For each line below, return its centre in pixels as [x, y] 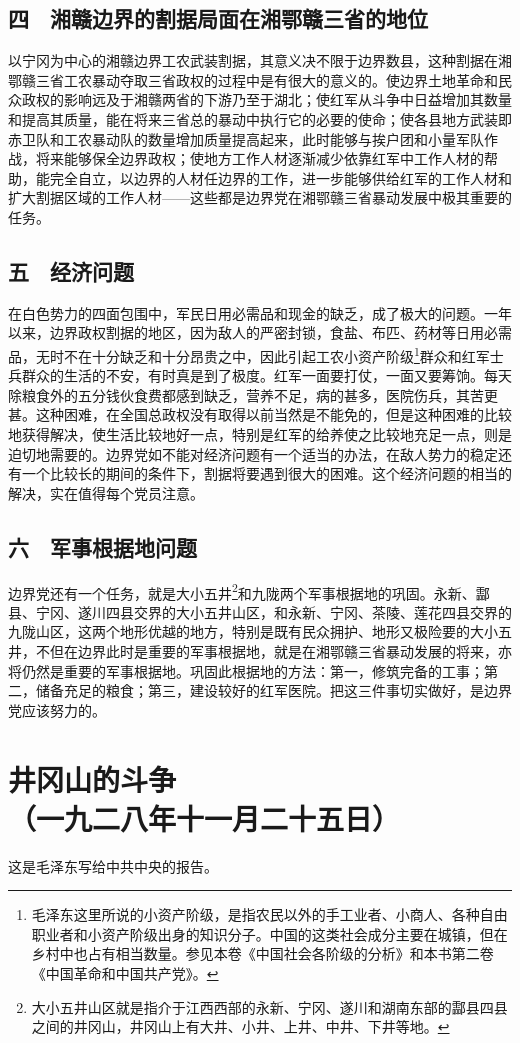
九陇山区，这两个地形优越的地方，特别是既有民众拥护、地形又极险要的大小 [253, 631]
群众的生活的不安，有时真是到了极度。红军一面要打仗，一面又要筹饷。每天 [266, 375]
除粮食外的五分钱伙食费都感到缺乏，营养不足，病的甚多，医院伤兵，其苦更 [253, 394]
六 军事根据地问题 [102, 546]
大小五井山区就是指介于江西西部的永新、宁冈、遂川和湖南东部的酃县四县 [269, 1006]
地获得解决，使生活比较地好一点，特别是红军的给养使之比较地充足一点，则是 [260, 433]
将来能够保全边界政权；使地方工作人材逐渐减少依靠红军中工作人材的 [259, 158]
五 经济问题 [71, 270]
